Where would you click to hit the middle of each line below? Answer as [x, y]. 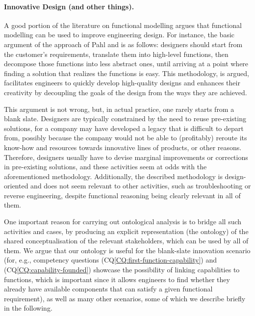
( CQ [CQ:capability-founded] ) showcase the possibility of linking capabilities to [122, 270]
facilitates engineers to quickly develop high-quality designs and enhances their [122, 83]
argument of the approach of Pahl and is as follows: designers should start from [123, 44]
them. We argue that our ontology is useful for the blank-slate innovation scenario [127, 250]
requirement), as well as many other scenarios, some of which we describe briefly [125, 298]
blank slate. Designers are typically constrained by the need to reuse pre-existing [125, 118]
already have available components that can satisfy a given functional [108, 289]
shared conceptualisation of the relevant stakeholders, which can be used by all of [126, 241]
